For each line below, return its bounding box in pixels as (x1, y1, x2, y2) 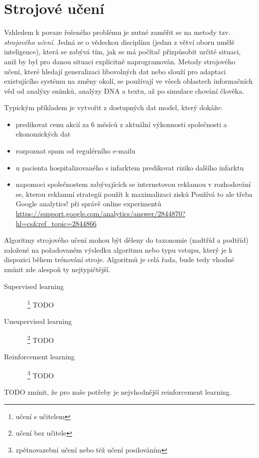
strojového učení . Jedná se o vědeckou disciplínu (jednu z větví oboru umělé (4, 36, 235, 47)
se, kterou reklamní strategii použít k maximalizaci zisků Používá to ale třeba (15, 188, 253, 199)
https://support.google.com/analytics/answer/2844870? (15, 208, 186, 219)
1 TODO (27, 298, 54, 309)
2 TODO (27, 333, 54, 345)
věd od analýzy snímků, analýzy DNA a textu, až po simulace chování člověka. (4, 85, 245, 96)
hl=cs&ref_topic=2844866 (15, 218, 97, 228)
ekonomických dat (15, 129, 71, 139)
